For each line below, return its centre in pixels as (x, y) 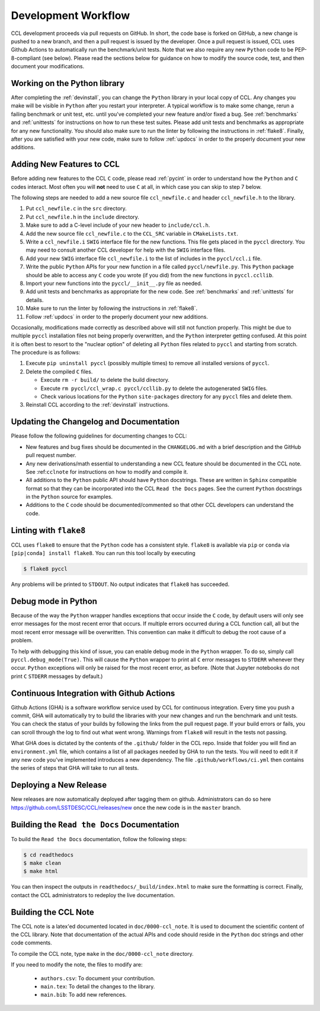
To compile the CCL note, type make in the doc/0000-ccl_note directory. (102, 953)
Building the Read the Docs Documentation (95, 824)
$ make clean (42, 863)
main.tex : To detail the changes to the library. (98, 986)
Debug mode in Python (54, 601)
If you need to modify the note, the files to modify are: (77, 965)
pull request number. (51, 455)
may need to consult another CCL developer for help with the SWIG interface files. (126, 250)
